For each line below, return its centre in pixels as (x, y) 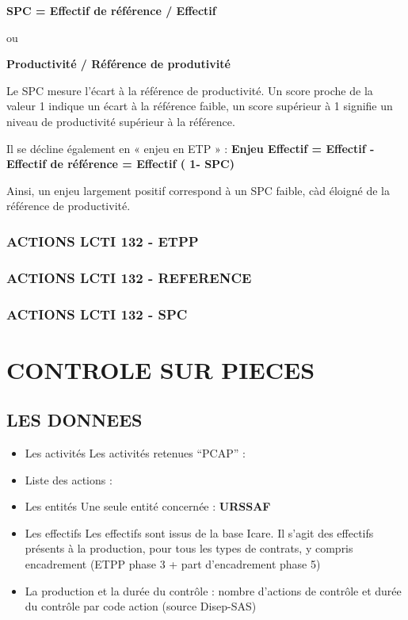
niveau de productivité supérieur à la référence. (121, 121)
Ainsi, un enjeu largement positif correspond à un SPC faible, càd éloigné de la (198, 190)
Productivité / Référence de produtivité (118, 64)
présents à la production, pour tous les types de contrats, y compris (189, 548)
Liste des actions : (69, 479)
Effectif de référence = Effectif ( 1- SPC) (120, 164)
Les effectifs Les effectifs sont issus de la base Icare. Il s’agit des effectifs (199, 532)
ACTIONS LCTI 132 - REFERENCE (129, 277)
